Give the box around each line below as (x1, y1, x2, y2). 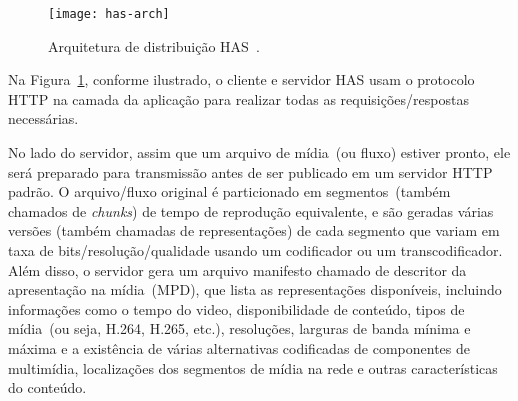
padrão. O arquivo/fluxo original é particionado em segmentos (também (8, 181, 451, 202)
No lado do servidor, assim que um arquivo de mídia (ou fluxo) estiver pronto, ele (8, 142, 511, 163)
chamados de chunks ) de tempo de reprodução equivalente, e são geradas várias (8, 200, 494, 221)
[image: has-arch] (48, 7, 170, 21)
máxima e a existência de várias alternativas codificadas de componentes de (8, 337, 471, 358)
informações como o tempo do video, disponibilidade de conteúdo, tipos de (8, 298, 465, 319)
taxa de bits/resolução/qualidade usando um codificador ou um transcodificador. (8, 240, 503, 260)
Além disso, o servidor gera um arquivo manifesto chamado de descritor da (8, 259, 467, 280)
